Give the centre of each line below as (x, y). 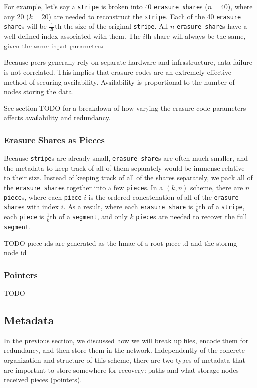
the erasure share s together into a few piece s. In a (84, 187)
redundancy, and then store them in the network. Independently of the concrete (124, 350)
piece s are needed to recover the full (191, 217)
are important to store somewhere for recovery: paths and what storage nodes (121, 369)
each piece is (24, 217)
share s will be (25, 26)
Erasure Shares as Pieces (54, 139)
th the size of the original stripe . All (111, 26)
